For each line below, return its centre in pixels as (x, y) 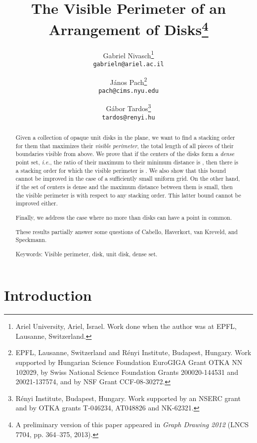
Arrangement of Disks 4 (128, 28)
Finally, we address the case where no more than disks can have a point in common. (124, 217)
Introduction (48, 295)
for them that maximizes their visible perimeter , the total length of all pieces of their (125, 145)
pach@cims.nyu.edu (128, 91)
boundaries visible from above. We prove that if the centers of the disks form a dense (125, 154)
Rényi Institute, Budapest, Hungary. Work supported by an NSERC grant (128, 398)
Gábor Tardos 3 (128, 108)
